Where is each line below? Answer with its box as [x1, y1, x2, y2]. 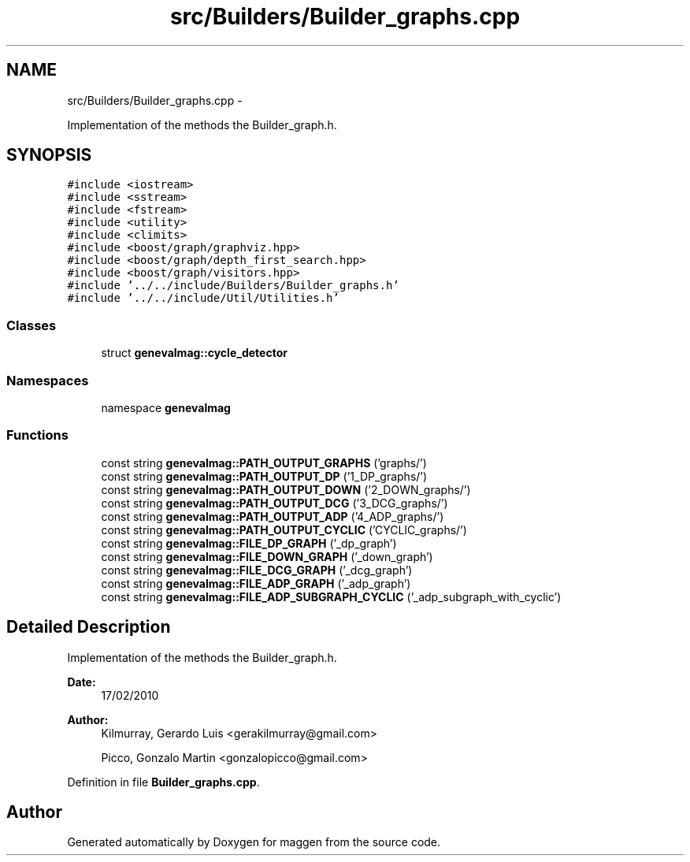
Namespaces [6, 372, 89, 388]
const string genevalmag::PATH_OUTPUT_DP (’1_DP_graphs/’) [101, 469, 428, 483]
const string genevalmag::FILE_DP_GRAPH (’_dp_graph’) [101, 536, 397, 550]
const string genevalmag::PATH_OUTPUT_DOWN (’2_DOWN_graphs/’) [101, 482, 471, 496]
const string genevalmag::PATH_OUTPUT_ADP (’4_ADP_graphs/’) [101, 509, 444, 523]
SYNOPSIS [6, 145, 92, 165]
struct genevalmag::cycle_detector [101, 346, 287, 360]
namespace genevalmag [101, 400, 231, 414]
